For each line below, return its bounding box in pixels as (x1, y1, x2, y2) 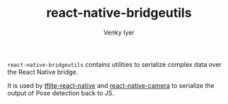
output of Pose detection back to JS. (7, 89, 115, 97)
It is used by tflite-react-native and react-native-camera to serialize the (7, 81, 215, 89)
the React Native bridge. (7, 67, 79, 76)
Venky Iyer (103, 28, 135, 37)
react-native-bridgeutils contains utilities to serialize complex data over (7, 60, 222, 68)
